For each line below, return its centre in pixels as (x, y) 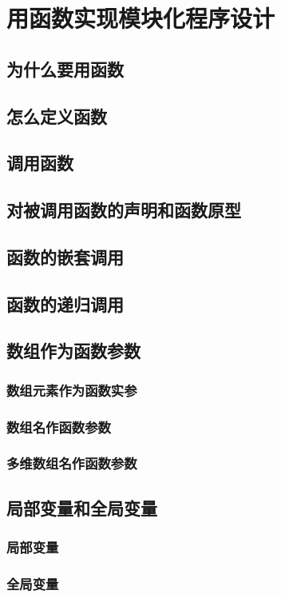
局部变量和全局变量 (82, 507)
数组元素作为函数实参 (72, 390)
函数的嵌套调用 (65, 256)
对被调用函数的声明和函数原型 (124, 210)
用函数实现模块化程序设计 (141, 18)
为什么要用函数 (65, 68)
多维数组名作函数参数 (72, 463)
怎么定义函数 (57, 116)
